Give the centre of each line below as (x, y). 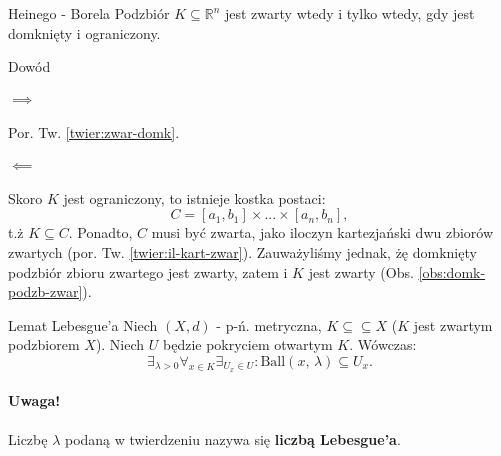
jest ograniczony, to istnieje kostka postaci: (194, 197)
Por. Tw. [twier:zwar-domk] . (94, 131)
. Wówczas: (383, 344)
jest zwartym (453, 324)
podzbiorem (44, 344)
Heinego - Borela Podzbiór (89, 13)
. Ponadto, (100, 232)
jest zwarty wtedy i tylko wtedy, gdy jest (349, 13)
